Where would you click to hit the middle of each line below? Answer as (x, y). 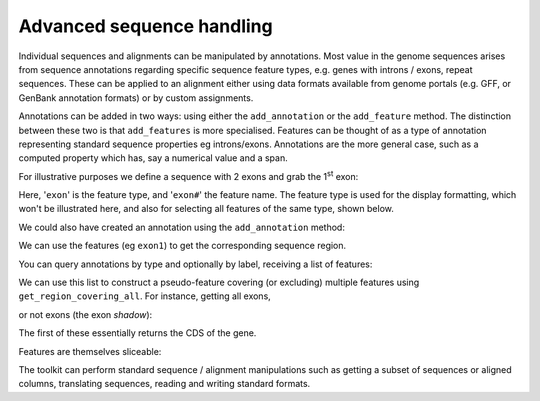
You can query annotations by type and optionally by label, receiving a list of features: (195, 264)
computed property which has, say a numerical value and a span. (153, 158)
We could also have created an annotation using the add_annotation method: (181, 227)
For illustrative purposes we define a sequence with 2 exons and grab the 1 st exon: (188, 175)
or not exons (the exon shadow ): (85, 314)
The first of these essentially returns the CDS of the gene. (137, 333)
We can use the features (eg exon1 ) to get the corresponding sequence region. (182, 246)
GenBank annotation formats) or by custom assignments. (136, 97)
